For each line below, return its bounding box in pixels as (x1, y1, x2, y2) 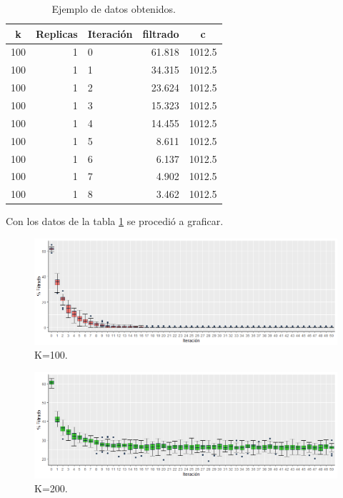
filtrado (142, 26, 179, 41)
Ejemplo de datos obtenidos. (51, 1, 176, 16)
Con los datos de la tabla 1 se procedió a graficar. (6, 214, 224, 229)
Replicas (36, 26, 78, 41)
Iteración (87, 26, 133, 41)
